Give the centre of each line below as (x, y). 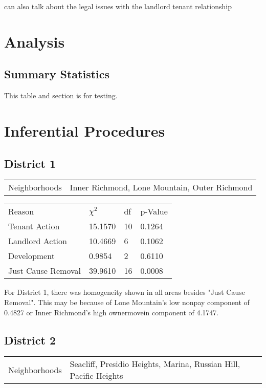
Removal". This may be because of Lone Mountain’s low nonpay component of (127, 302)
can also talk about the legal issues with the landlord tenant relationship (118, 6)
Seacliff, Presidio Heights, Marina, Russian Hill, (155, 364)
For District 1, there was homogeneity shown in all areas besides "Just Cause (125, 292)
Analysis (35, 41)
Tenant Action (34, 226)
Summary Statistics (57, 74)
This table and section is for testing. (61, 95)
